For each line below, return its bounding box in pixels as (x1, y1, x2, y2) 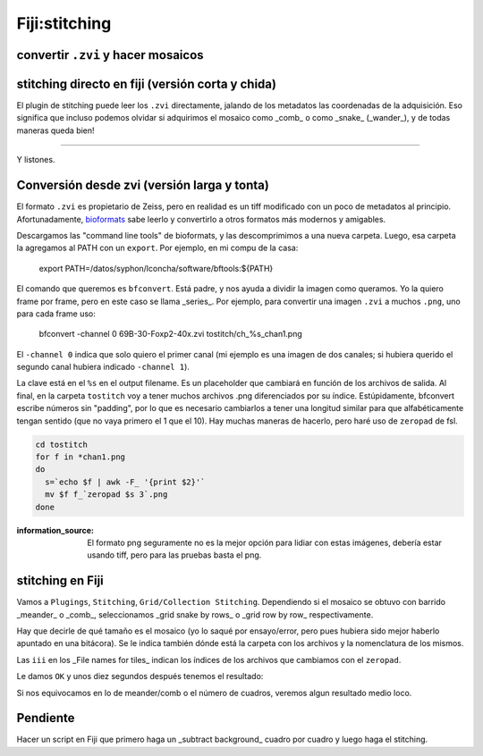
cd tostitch (35, 439, 89, 449)
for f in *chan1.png (35, 452, 125, 462)
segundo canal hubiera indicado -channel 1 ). (16, 362, 190, 373)
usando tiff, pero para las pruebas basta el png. (87, 550, 262, 560)
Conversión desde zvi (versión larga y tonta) (16, 178, 270, 193)
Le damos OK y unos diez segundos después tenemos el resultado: (16, 671, 264, 682)
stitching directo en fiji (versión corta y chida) (16, 76, 277, 91)
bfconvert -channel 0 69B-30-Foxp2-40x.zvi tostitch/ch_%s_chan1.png (38, 329, 303, 340)
